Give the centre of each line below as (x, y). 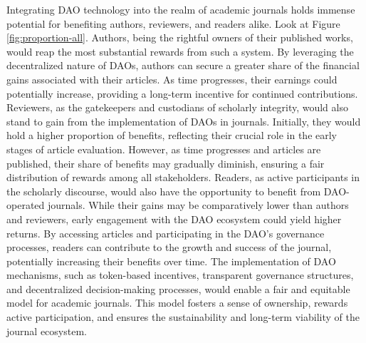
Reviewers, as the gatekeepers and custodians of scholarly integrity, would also (177, 107)
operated (26, 205)
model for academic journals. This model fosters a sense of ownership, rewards (177, 303)
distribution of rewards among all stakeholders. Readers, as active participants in (183, 177)
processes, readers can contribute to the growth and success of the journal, (169, 247)
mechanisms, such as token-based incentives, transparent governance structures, (180, 275)
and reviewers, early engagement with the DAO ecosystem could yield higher (174, 219)
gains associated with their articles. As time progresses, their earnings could (172, 79)
